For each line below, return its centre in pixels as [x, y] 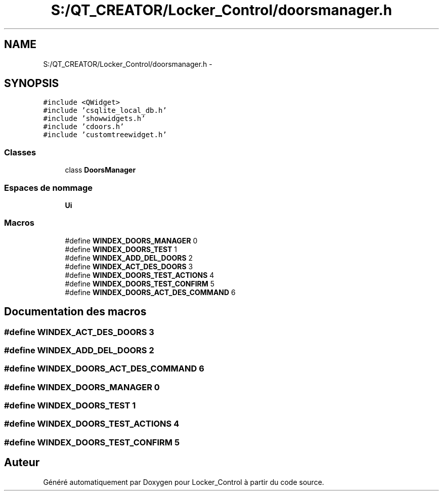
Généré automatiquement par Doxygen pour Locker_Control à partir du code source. [184, 482]
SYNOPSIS [32, 84]
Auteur [22, 463]
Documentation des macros [75, 312]
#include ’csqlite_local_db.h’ [105, 111]
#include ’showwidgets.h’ [94, 119]
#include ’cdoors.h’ [84, 127]
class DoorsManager [100, 170]
